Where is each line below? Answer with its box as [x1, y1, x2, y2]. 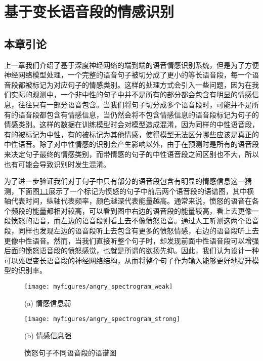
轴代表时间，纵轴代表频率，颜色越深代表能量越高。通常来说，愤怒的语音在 [4, 195, 252, 206]
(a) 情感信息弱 [24, 297, 71, 308]
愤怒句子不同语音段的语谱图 [24, 347, 116, 357]
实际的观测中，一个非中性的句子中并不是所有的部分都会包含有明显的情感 [11, 89, 252, 100]
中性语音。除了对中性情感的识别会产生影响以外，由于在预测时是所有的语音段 [4, 139, 259, 149]
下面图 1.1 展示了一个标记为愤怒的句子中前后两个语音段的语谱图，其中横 [18, 185, 254, 196]
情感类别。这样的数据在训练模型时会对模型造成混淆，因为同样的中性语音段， [4, 119, 259, 130]
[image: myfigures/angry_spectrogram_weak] [24, 283, 173, 291]
